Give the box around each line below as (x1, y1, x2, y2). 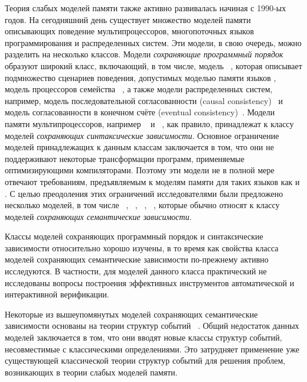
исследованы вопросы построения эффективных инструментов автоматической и (5, 276, 295, 289)
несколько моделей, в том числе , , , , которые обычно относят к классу (5, 199, 280, 211)
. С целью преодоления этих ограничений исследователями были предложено (5, 187, 283, 199)
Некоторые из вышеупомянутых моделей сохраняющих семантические (5, 307, 258, 320)
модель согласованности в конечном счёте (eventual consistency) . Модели (5, 106, 275, 118)
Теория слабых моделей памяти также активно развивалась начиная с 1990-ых (5, 2, 286, 14)
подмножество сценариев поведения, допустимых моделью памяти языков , (5, 71, 276, 83)
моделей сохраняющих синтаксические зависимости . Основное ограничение (5, 129, 279, 141)
